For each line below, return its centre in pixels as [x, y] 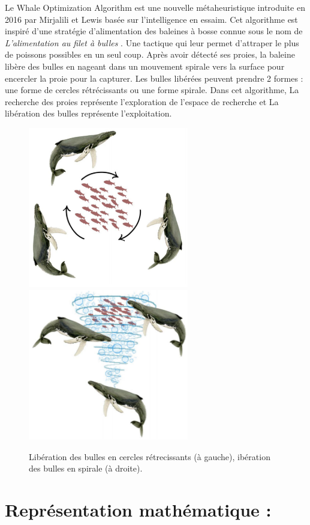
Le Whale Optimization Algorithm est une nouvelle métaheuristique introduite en [155, 7]
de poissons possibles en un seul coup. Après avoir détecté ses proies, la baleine [150, 54]
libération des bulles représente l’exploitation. [88, 113]
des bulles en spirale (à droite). [86, 468]
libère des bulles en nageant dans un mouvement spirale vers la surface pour [145, 66]
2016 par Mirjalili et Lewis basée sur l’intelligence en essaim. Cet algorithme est [151, 19]
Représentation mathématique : [138, 509]
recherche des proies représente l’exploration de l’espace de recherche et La [142, 101]
